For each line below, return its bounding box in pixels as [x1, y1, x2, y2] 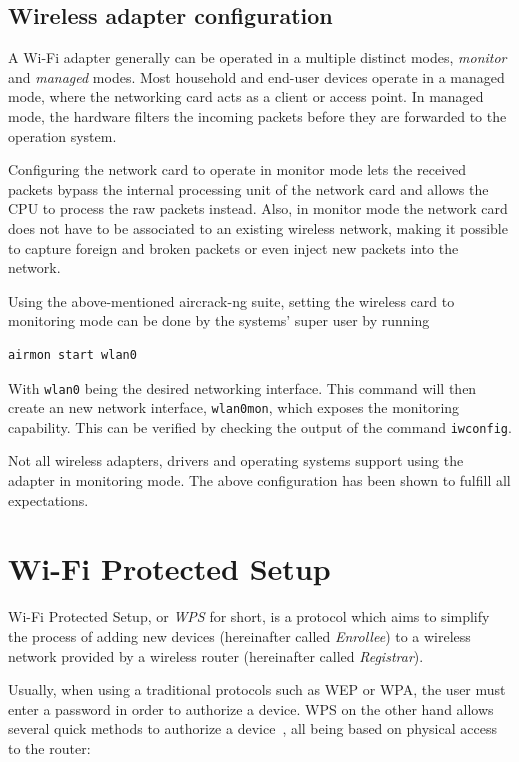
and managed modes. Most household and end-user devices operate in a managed [8, 66, 505, 87]
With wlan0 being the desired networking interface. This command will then [8, 377, 477, 398]
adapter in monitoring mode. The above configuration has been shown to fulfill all [8, 470, 511, 491]
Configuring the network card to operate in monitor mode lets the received [8, 159, 467, 180]
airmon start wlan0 [8, 347, 137, 362]
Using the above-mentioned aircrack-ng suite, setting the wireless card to [8, 290, 455, 311]
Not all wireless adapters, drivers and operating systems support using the [8, 450, 464, 471]
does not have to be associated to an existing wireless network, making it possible [8, 217, 508, 238]
